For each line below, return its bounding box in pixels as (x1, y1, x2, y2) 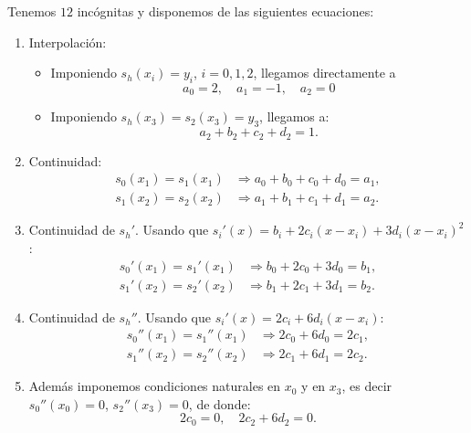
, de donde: (188, 394, 251, 413)
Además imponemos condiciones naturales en (28, 376, 281, 396)
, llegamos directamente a (253, 63, 396, 82)
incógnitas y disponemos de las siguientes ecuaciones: (77, 2, 374, 20)
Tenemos (7, 2, 57, 20)
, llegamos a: (259, 107, 330, 126)
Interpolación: (28, 32, 107, 51)
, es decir (341, 376, 392, 396)
